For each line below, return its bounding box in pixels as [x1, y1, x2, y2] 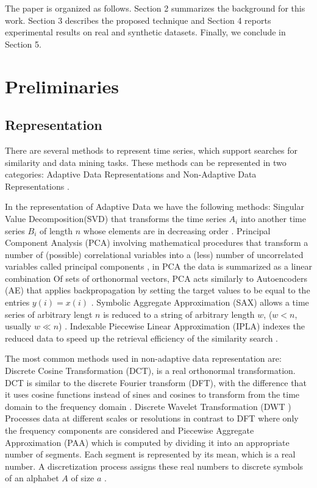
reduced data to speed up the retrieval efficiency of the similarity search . [5, 331, 279, 344]
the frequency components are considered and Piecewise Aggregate [5, 424, 254, 437]
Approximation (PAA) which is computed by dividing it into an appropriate [5, 436, 290, 448]
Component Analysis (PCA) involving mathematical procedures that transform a [5, 236, 308, 249]
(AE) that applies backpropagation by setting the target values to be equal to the [5, 284, 310, 296]
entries [5, 296, 30, 309]
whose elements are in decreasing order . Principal [83, 224, 271, 237]
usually [5, 320, 32, 332]
